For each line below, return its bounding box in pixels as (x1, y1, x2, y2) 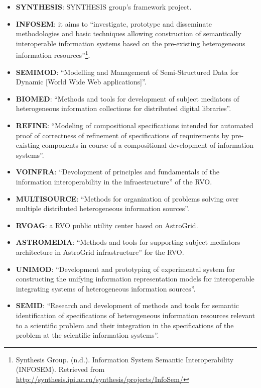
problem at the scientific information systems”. (16, 330, 159, 340)
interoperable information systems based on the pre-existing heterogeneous (16, 38, 245, 48)
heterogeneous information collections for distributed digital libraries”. (16, 103, 231, 114)
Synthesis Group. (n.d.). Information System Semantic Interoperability (16, 354, 234, 364)
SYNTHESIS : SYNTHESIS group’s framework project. (16, 2, 192, 12)
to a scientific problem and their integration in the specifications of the (16, 320, 234, 330)
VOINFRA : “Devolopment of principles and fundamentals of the (16, 166, 219, 177)
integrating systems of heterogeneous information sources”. (16, 283, 196, 294)
